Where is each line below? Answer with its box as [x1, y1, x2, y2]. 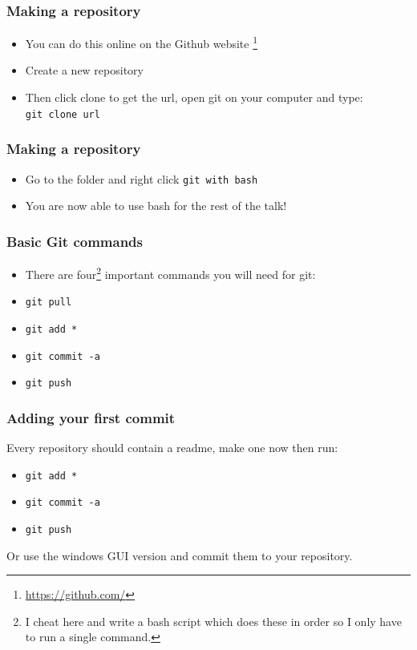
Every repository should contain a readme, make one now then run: [6, 439, 338, 456]
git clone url [25, 108, 100, 120]
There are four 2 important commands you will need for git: [25, 264, 316, 282]
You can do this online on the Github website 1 [25, 33, 258, 51]
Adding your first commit [6, 407, 176, 427]
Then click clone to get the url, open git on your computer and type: [25, 89, 363, 106]
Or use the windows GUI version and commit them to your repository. [6, 547, 353, 563]
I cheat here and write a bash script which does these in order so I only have [25, 612, 402, 629]
